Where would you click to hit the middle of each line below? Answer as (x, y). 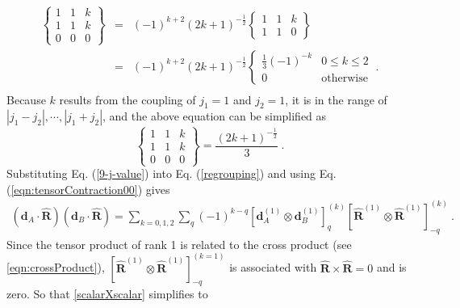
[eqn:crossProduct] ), (56, 267)
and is (391, 267)
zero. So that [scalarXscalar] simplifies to (107, 294)
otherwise (345, 78)
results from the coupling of (128, 99)
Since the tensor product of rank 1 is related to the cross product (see (179, 244)
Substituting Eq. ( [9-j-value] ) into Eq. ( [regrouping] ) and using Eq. (171, 173)
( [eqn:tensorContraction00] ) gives (88, 189)
